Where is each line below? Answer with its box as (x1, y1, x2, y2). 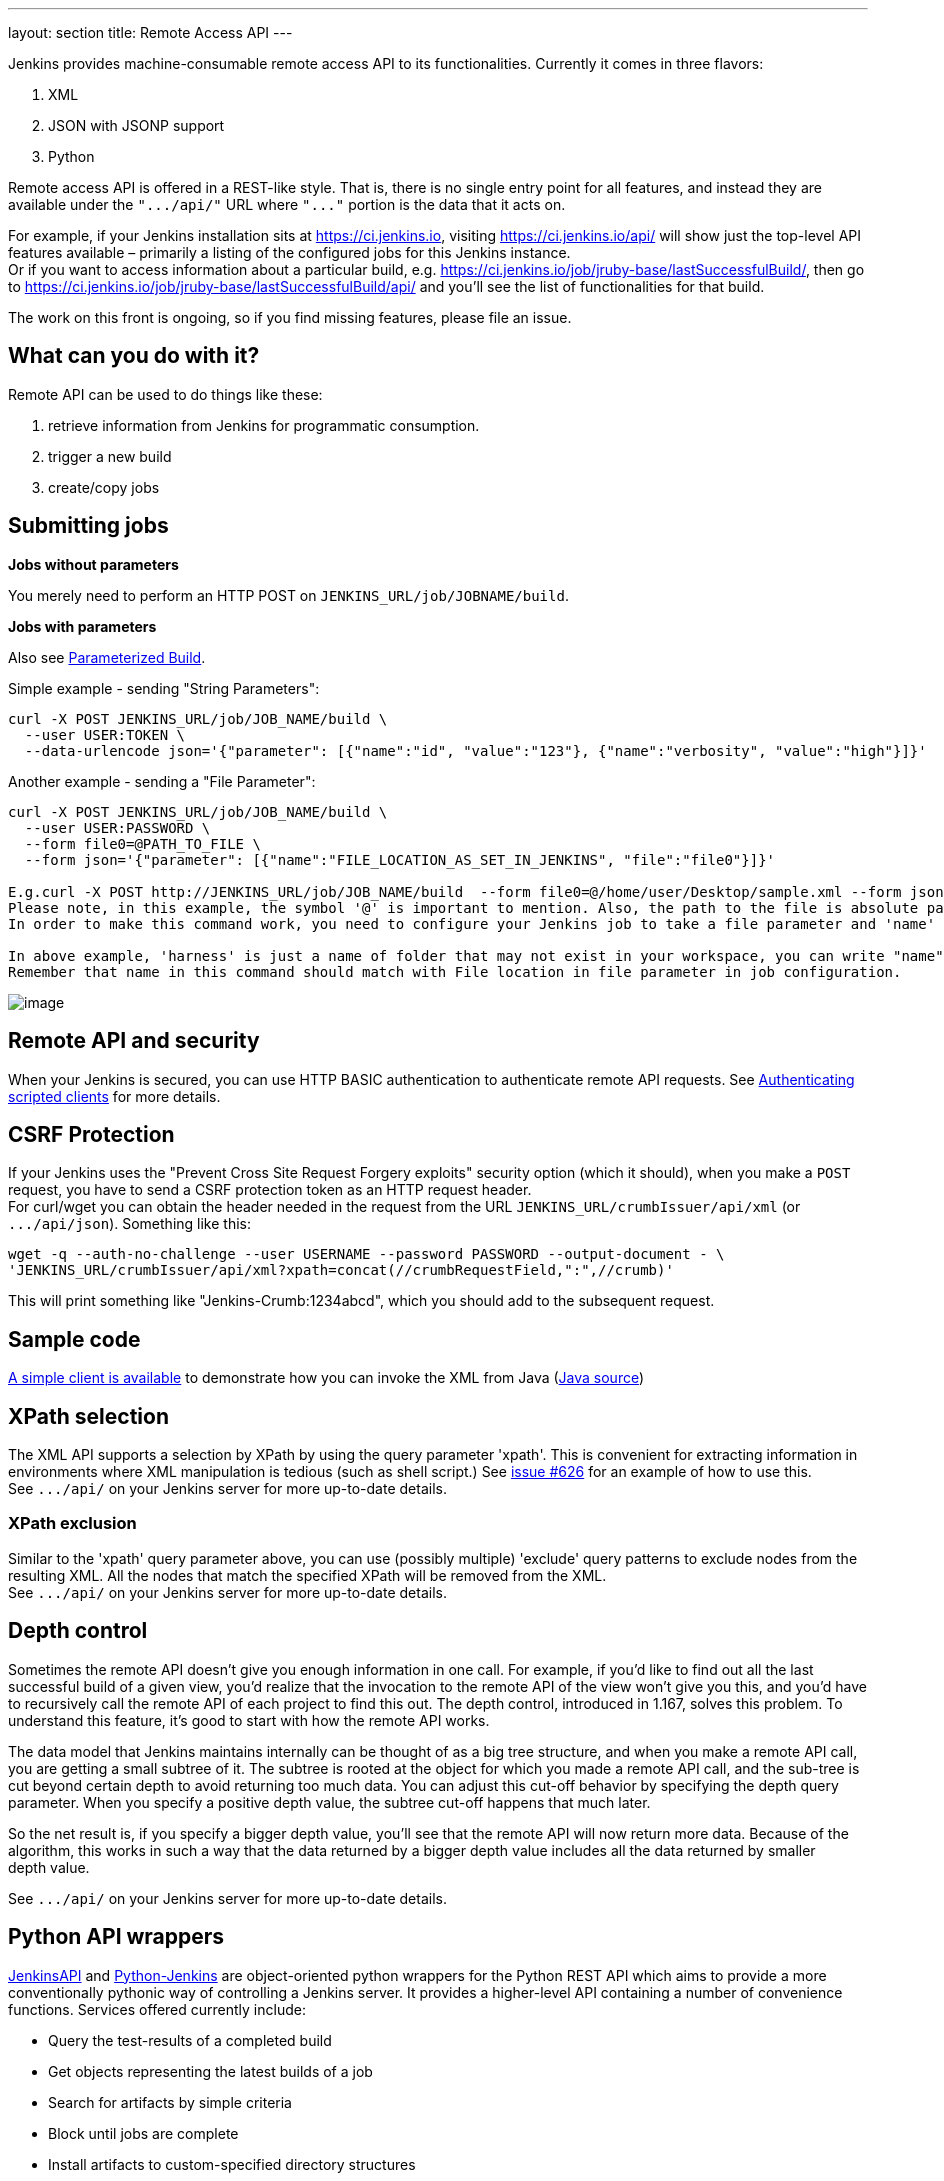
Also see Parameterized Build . (8, 648, 206, 666)
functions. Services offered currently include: (8, 2000, 306, 2018)
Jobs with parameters (8, 617, 157, 635)
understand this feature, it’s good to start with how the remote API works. (8, 1711, 490, 1729)
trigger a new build (48, 447, 172, 465)
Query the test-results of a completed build (48, 2031, 332, 2049)
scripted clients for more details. (8, 1087, 221, 1105)
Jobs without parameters (8, 555, 179, 573)
